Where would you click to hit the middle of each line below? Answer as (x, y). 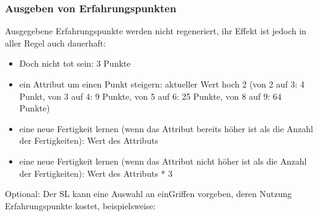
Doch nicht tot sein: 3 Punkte (75, 63)
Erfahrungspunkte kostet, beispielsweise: (80, 205)
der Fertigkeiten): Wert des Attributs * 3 (96, 173)
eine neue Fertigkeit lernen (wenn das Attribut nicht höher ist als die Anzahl (163, 161)
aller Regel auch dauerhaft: (56, 43)
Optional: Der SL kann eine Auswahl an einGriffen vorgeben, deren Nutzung (148, 194)
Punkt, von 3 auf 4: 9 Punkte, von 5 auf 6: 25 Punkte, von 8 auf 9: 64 (150, 96)
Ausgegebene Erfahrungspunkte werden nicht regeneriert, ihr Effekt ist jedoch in (156, 31)
